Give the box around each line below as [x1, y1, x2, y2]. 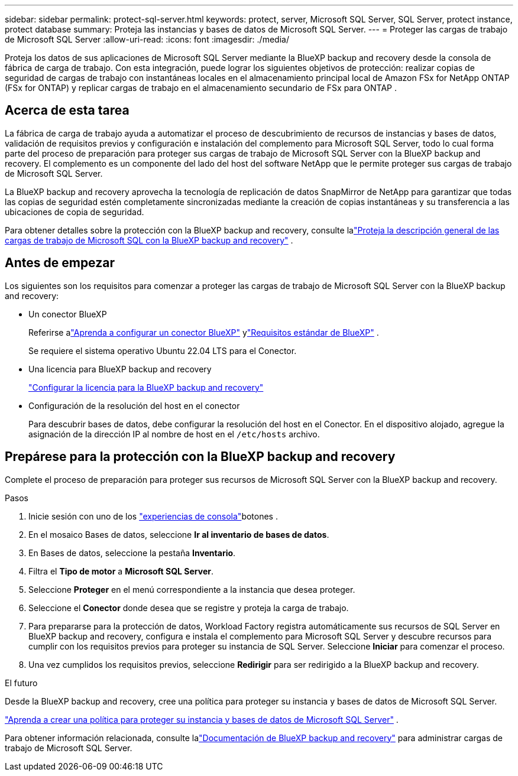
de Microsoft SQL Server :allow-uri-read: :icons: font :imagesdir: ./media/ [5, 34, 289, 44]
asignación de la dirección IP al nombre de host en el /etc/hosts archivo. [28, 428, 320, 439]
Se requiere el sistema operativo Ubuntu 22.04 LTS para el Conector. [28, 345, 297, 356]
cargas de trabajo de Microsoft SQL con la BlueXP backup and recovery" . [5, 235, 293, 245]
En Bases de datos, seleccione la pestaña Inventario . [28, 547, 236, 558]
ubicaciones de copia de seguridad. [5, 206, 144, 217]
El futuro [5, 677, 38, 688]
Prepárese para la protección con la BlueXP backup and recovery [5, 449, 396, 465]
